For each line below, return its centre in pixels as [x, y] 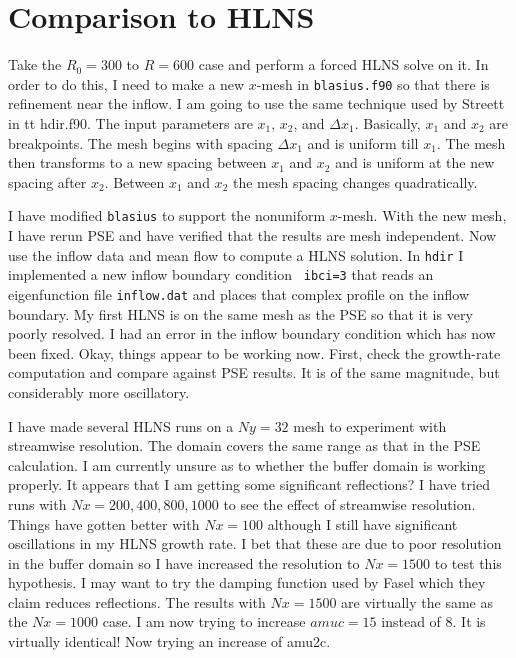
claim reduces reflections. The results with [137, 601]
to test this [468, 562]
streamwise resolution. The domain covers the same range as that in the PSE [244, 445]
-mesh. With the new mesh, [422, 215]
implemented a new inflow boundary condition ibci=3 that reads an [221, 274]
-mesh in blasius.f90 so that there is [373, 83]
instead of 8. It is [433, 621]
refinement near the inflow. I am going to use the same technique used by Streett [256, 103]
